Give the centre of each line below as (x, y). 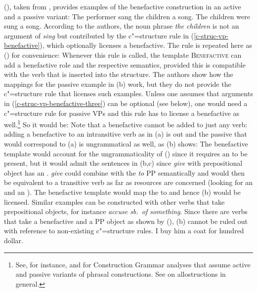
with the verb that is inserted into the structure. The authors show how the (119, 74)
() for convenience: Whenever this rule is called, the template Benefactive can (123, 55)
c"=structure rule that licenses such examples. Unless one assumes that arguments (128, 93)
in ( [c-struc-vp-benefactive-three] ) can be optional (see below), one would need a (126, 103)
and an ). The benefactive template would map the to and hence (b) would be (122, 192)
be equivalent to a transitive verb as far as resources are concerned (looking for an (128, 182)
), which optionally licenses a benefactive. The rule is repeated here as (146, 45)
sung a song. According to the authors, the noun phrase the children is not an (122, 26)
